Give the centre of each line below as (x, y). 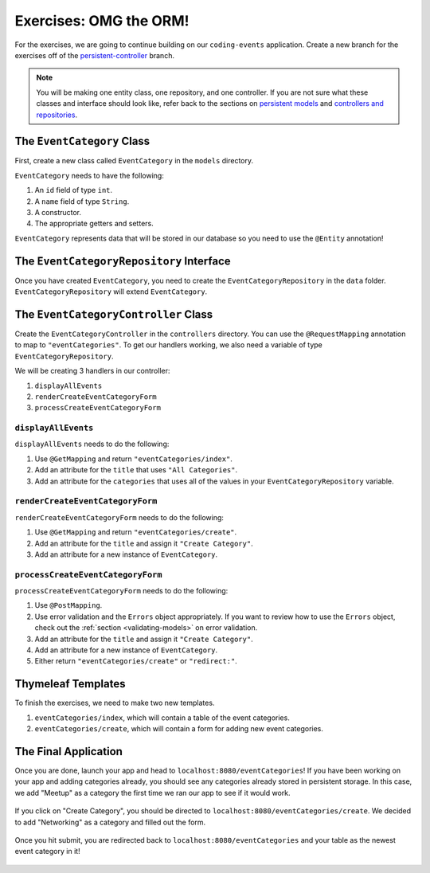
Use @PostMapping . (68, 605)
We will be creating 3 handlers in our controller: (92, 371)
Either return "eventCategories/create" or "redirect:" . (136, 661)
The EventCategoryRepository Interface (123, 261)
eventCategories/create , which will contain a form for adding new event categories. (179, 729)
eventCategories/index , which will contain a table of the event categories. (162, 718)
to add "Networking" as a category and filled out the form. (110, 822)
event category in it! (47, 851)
